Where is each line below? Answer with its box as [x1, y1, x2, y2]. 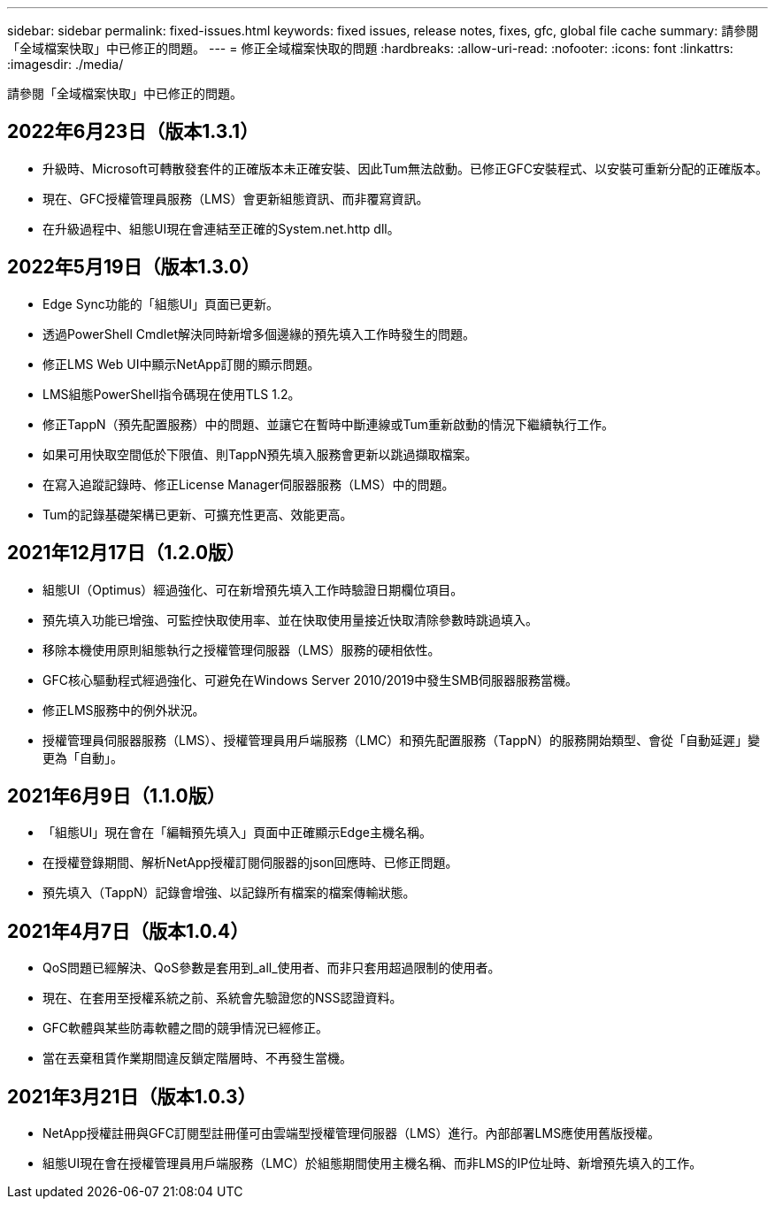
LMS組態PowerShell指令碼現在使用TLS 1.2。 [42, 386, 301, 402]
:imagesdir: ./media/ [7, 57, 124, 72]
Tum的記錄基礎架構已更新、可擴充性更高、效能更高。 [42, 506, 353, 522]
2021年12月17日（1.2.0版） [7, 542, 246, 565]
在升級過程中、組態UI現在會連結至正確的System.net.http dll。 [42, 220, 400, 236]
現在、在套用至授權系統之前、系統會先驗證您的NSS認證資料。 [42, 990, 403, 1006]
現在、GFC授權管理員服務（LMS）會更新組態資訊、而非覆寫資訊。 [42, 190, 429, 206]
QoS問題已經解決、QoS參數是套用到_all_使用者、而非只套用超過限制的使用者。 [42, 960, 501, 976]
